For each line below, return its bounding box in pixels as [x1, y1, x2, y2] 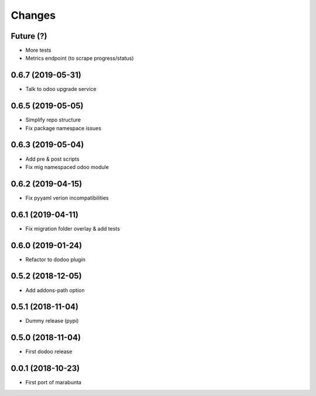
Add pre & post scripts [25, 155, 80, 163]
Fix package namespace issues [25, 124, 102, 131]
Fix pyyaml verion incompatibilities [25, 194, 109, 201]
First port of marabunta [25, 379, 82, 386]
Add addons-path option [25, 286, 85, 293]
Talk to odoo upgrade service [25, 86, 97, 93]
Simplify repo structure [25, 116, 81, 123]
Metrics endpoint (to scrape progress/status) [25, 55, 134, 62]
